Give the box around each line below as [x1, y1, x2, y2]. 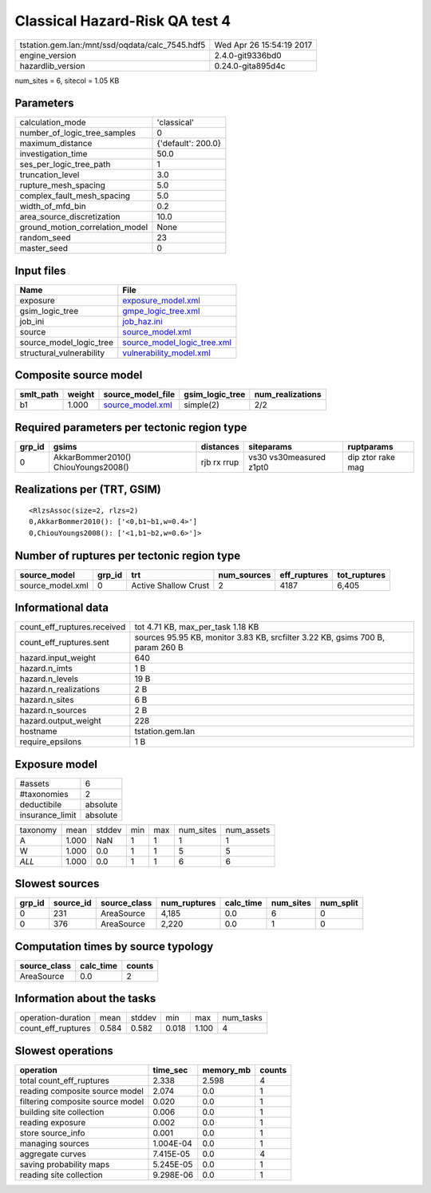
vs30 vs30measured [247, 452, 326, 462]
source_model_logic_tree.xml [122, 336, 231, 347]
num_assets [225, 824, 271, 835]
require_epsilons [19, 736, 82, 747]
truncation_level [19, 169, 80, 180]
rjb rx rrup [200, 457, 239, 467]
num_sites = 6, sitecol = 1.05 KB [14, 76, 120, 85]
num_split [320, 898, 358, 909]
